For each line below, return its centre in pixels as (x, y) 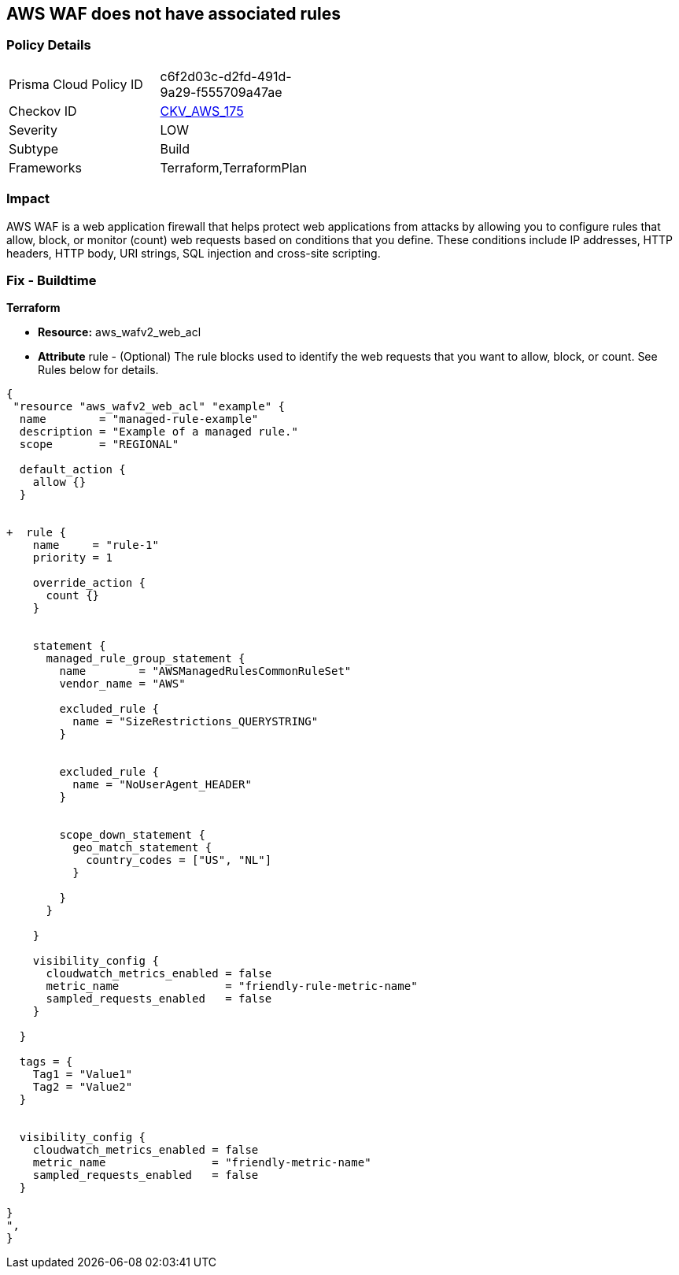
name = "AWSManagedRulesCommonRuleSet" (205, 671)
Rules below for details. (98, 370)
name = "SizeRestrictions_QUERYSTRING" (196, 722)
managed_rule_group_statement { (146, 659)
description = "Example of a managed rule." (159, 432)
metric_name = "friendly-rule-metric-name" (232, 986)
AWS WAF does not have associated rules (174, 14)
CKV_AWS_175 (202, 111)
